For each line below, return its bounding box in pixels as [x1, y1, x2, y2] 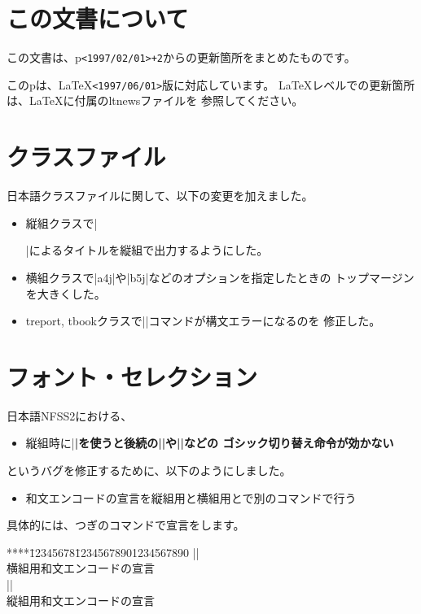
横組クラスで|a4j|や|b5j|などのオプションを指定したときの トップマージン [25, 268, 414, 285]
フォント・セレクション [7, 359, 258, 393]
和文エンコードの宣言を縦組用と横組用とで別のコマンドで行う [25, 489, 357, 506]
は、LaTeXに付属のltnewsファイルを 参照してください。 [7, 92, 304, 109]
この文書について [7, 2, 189, 35]
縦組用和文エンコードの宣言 [7, 591, 155, 608]
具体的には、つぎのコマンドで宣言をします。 [7, 516, 245, 533]
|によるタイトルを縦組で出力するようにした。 [25, 242, 269, 259]
